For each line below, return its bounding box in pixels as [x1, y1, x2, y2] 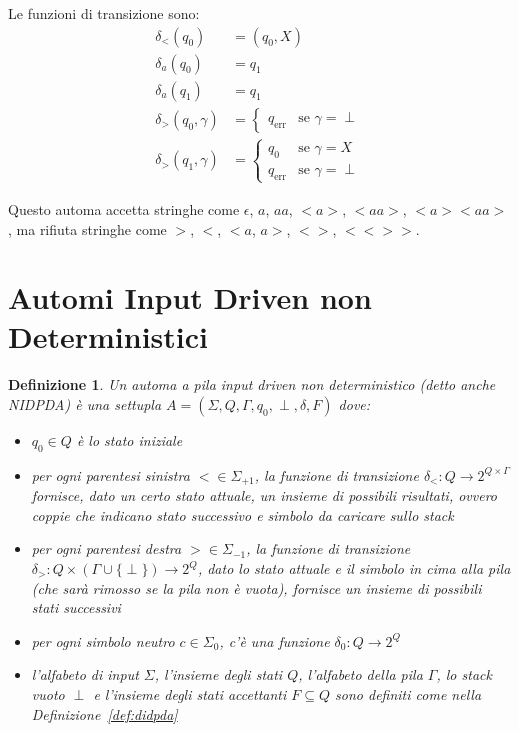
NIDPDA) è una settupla [8, 394, 162, 414]
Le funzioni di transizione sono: [8, 3, 200, 23]
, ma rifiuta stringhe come [8, 218, 167, 239]
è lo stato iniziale [76, 430, 183, 450]
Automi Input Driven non [8, 277, 372, 318]
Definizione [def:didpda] [31, 703, 178, 724]
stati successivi [31, 597, 121, 618]
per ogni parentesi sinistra [31, 464, 190, 485]
